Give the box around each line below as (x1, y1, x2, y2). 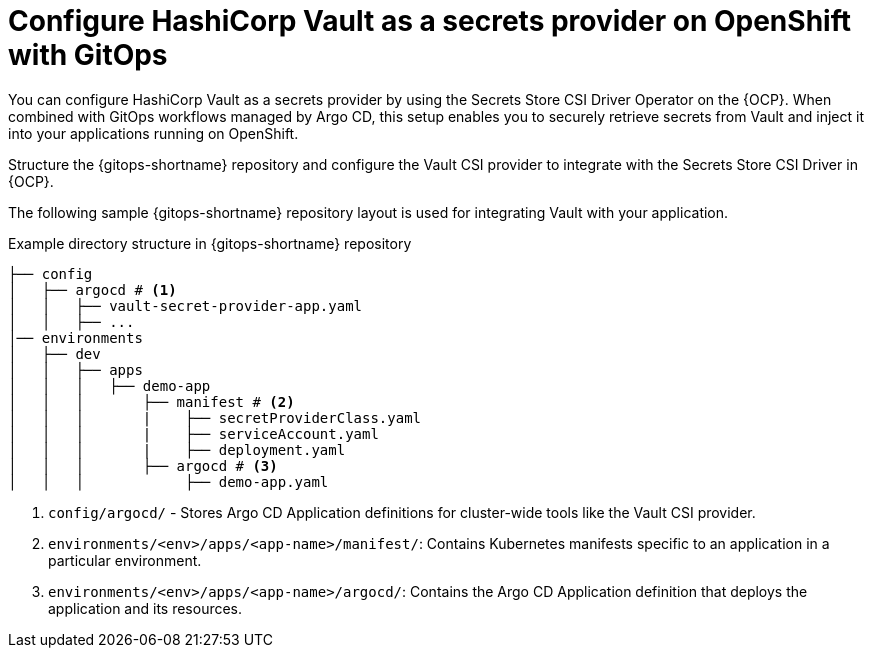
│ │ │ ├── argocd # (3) (8, 457, 278, 474)
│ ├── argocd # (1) (8, 281, 177, 298)
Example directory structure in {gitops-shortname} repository (8, 234, 412, 252)
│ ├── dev (8, 345, 101, 362)
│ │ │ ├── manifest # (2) (8, 393, 295, 410)
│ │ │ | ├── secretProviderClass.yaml (8, 409, 422, 426)
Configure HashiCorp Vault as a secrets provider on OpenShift (8, 4, 851, 38)
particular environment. (48, 551, 202, 569)
